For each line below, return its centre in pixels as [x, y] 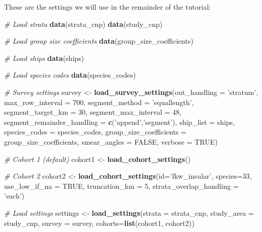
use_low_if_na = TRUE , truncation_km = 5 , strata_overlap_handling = [121, 186]
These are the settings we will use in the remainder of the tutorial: [108, 7]
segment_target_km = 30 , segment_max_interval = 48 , [93, 112]
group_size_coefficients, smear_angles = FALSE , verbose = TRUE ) [111, 141]
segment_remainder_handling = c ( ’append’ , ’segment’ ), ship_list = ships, [120, 122]
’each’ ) [14, 196]
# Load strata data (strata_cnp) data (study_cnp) [84, 24]
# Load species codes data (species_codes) [70, 75]
